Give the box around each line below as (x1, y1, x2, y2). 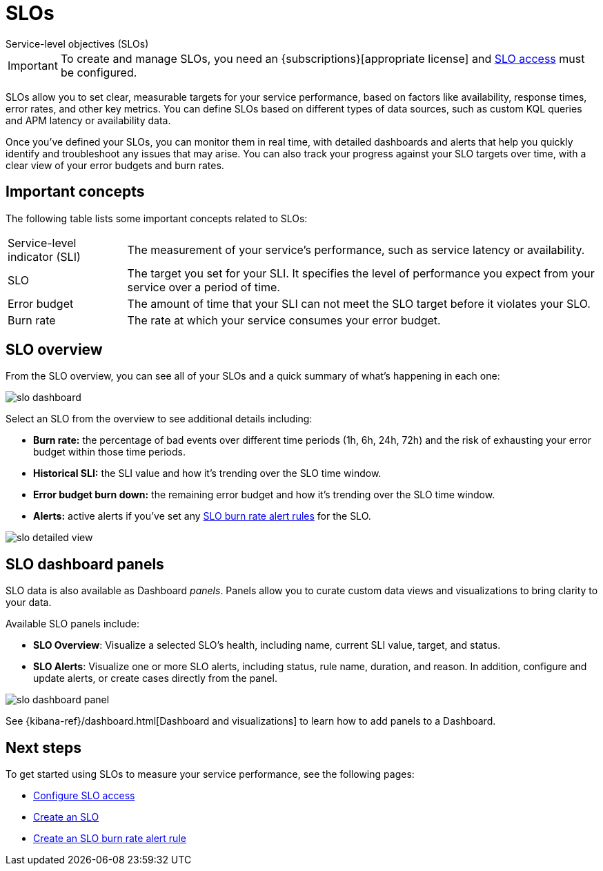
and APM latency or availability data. (6, 114, 171, 126)
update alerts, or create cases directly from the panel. (33, 672, 277, 685)
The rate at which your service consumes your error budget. (127, 313, 441, 327)
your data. (6, 596, 52, 609)
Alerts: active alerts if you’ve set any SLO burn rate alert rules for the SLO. (33, 510, 371, 522)
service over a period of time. (127, 280, 280, 294)
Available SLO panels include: (6, 618, 140, 630)
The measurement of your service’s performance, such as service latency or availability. (127, 242, 585, 257)
